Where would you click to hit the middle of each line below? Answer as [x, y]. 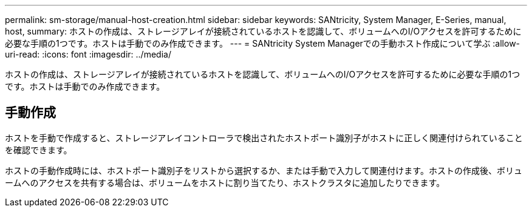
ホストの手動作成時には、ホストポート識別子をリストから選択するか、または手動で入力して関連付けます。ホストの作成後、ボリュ [264, 170]
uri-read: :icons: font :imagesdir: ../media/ [88, 54]
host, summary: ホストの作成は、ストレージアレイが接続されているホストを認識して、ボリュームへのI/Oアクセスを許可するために [263, 31]
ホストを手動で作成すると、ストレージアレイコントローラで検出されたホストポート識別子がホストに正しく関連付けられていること [264, 137]
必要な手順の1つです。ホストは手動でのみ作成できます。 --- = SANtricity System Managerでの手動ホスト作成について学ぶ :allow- [263, 43]
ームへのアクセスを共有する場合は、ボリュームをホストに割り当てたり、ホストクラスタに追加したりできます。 [225, 182]
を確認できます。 [39, 150]
